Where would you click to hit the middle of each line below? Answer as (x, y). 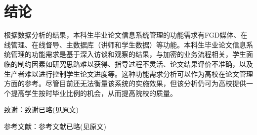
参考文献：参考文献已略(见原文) (55, 126)
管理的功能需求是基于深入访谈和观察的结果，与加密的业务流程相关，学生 (128, 54)
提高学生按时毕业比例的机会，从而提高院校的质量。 (94, 93)
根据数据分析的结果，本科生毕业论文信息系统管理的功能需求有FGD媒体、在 (126, 35)
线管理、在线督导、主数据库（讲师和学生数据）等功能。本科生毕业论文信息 (125, 44)
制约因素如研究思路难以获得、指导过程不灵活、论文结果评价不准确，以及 (135, 64)
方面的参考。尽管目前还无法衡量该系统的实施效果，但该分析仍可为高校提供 (125, 83)
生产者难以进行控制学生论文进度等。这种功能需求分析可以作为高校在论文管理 (128, 73)
